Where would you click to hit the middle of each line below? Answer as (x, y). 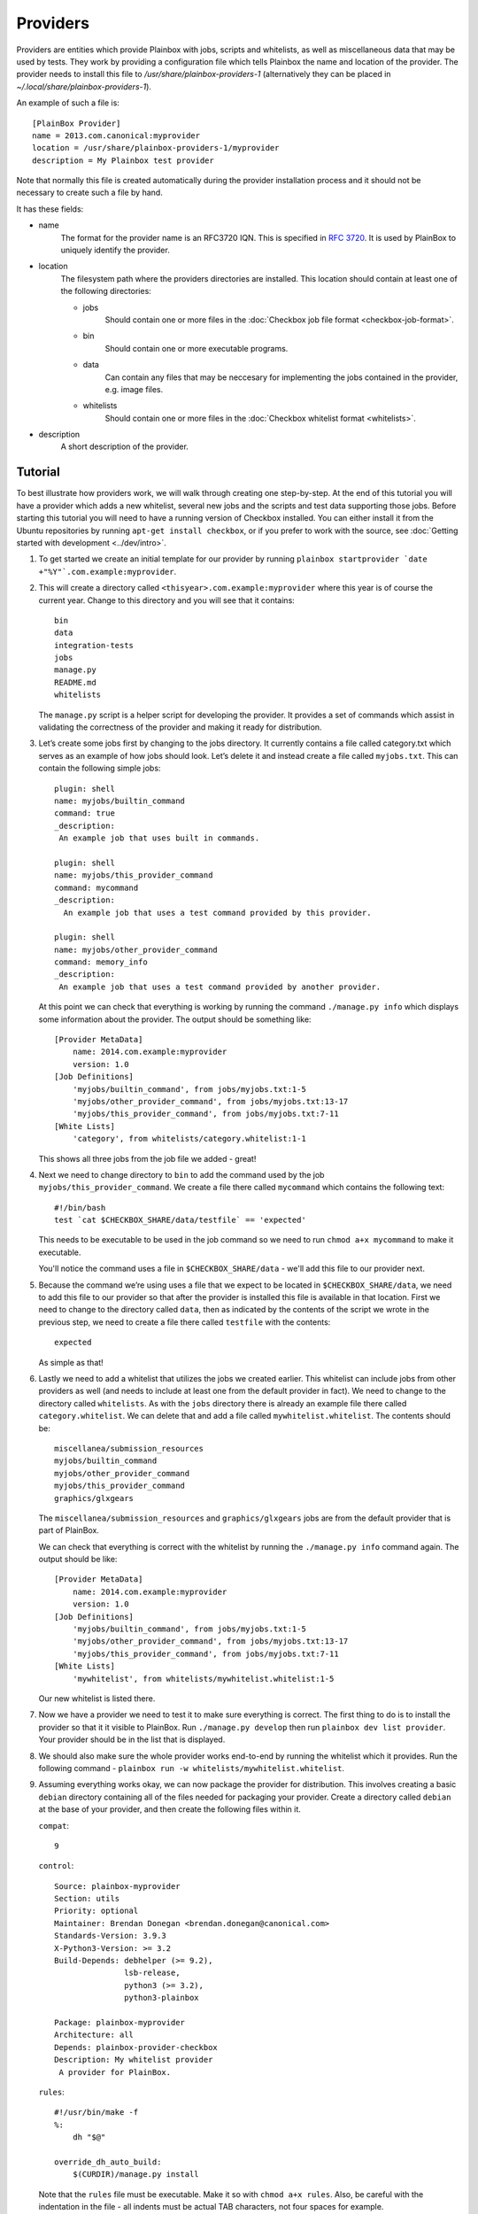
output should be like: (78, 1560)
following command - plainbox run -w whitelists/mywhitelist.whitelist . (192, 1768)
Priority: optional (96, 1911)
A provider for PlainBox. (115, 2072)
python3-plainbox (162, 1998)
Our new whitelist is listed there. (97, 1698)
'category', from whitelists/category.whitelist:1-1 (189, 1139)
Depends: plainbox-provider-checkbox (136, 2047)
